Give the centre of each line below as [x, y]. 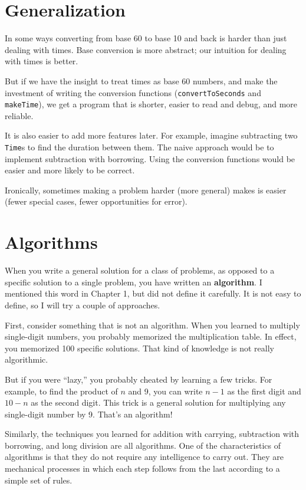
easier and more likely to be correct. [70, 170]
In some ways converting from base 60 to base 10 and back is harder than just [146, 38]
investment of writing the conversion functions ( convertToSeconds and [133, 92]
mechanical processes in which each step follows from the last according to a [142, 468]
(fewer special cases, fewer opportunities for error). [96, 201]
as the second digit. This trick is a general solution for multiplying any [158, 402]
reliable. [19, 115]
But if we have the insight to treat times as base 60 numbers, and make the [141, 80]
